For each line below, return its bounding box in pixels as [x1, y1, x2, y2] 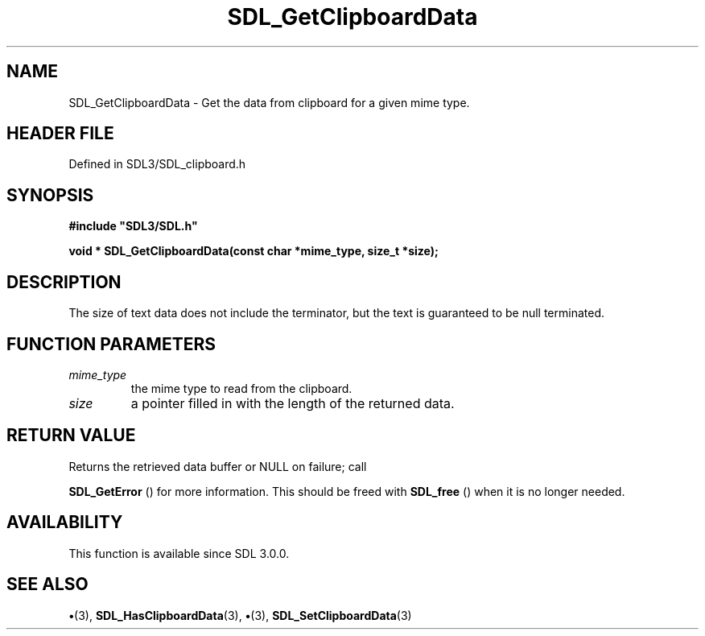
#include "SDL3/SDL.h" [68, 219, 198, 233]
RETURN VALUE [6, 425, 136, 446]
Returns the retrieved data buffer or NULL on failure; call [68, 459, 367, 473]
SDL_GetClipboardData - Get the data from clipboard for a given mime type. [68, 95, 470, 109]
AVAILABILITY [6, 512, 123, 533]
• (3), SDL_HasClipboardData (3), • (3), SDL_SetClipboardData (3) [68, 608, 412, 622]
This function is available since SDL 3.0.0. [68, 546, 290, 560]
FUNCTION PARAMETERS [6, 333, 216, 354]
